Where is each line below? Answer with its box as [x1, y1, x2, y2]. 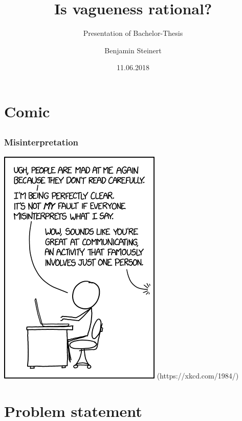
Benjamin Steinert [104, 45, 162, 55]
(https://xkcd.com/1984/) [157, 370, 239, 381]
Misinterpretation [4, 136, 79, 149]
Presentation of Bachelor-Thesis [83, 28, 183, 38]
